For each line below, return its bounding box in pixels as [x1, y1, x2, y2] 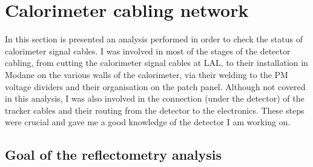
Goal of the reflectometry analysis [5, 145, 222, 164]
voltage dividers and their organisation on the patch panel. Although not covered [5, 80, 306, 93]
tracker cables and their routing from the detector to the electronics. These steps [5, 103, 305, 116]
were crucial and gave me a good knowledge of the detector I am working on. [5, 116, 291, 128]
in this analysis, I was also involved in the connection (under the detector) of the [5, 92, 305, 105]
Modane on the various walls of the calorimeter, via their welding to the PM [5, 68, 288, 80]
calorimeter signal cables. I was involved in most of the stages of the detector [5, 44, 291, 57]
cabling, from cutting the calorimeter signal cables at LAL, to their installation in [5, 56, 308, 69]
